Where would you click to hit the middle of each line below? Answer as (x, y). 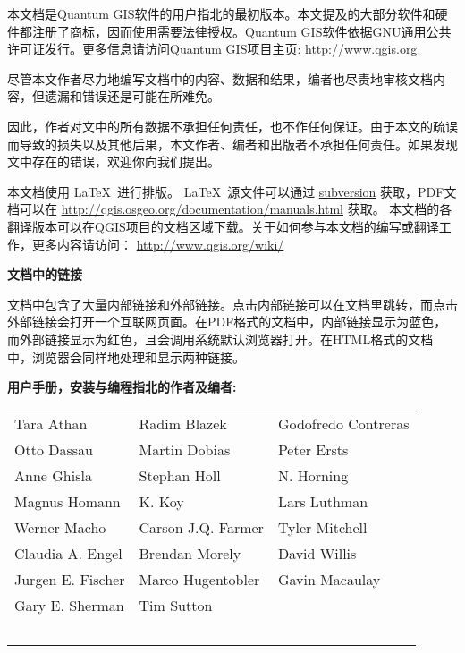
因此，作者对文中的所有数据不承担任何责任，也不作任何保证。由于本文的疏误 (232, 126)
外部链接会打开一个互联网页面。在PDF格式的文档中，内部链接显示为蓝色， (227, 322)
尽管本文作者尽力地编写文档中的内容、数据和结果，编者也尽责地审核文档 (220, 78)
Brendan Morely (190, 553)
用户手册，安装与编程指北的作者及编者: (122, 387)
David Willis (317, 553)
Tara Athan (51, 423)
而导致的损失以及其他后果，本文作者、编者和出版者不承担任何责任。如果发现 (232, 144)
